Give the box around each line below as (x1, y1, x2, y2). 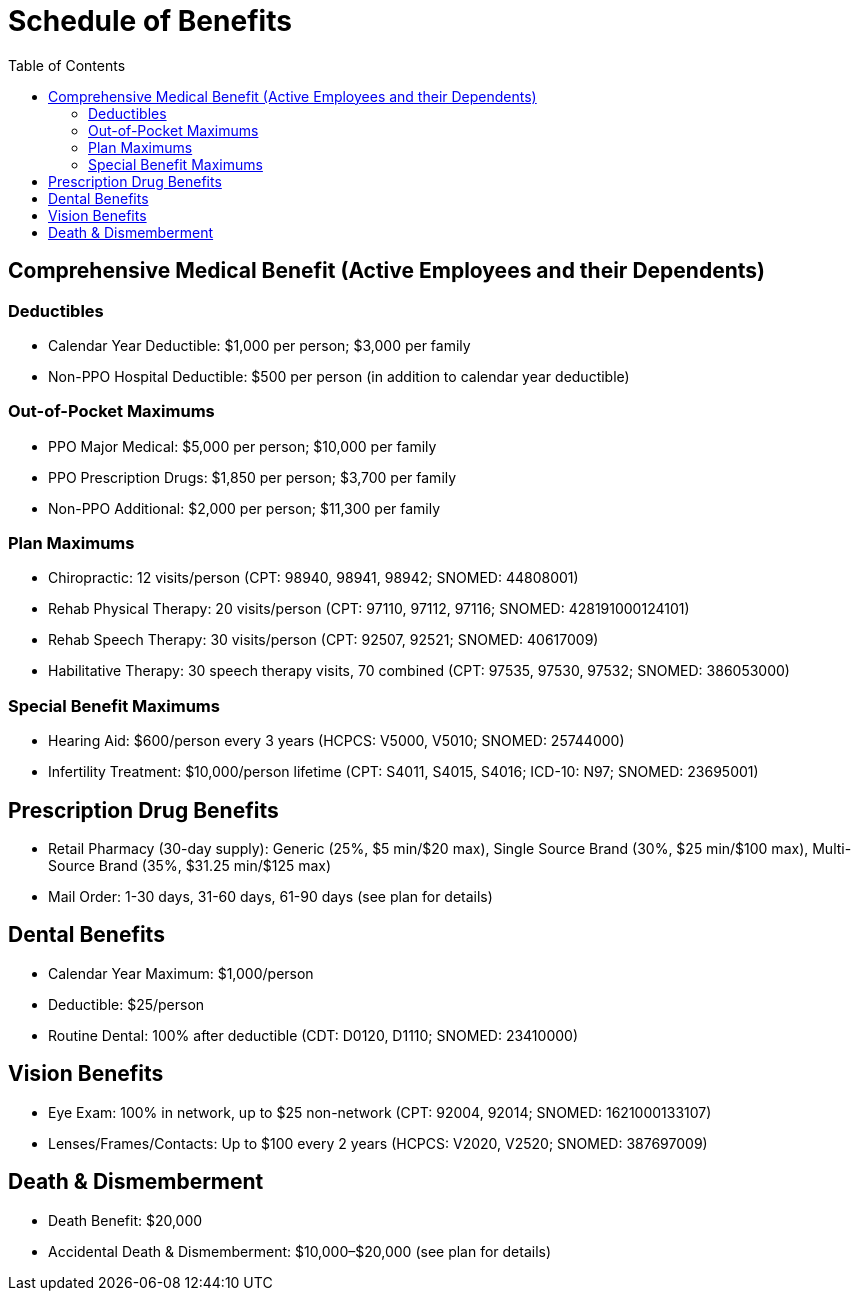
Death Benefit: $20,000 (48, 1211, 203, 1229)
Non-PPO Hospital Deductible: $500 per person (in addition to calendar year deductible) (48, 367, 630, 385)
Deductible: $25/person (48, 995, 205, 1013)
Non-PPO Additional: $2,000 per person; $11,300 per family (48, 499, 441, 517)
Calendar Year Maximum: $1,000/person (48, 964, 314, 982)
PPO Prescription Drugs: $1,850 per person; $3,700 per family (48, 468, 457, 486)
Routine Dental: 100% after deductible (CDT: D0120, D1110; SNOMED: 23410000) (48, 1026, 578, 1044)
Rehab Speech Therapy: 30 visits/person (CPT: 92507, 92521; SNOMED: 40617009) (48, 631, 599, 649)
